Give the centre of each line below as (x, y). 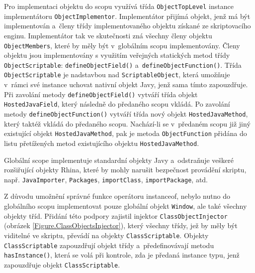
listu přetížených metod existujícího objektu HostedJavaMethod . (102, 143)
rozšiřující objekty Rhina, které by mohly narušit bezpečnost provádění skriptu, (125, 170)
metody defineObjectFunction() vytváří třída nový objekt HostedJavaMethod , (126, 113)
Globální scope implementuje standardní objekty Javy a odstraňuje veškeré (119, 160)
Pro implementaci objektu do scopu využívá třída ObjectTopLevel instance (119, 6)
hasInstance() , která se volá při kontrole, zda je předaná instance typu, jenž (122, 255)
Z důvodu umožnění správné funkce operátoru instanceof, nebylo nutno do (117, 196)
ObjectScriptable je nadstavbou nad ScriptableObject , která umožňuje (117, 74)
